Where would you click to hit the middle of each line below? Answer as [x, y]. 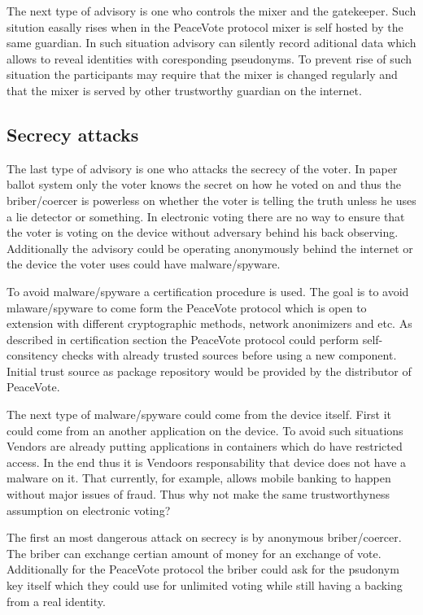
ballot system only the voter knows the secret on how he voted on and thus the [204, 184]
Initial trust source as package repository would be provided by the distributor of [209, 371]
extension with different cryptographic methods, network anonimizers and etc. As [209, 323]
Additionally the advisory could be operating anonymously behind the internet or [210, 248]
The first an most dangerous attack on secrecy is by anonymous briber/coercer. [204, 537]
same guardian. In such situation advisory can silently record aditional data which [211, 43]
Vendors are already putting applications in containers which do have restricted [205, 446]
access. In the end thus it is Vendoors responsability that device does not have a [207, 462]
